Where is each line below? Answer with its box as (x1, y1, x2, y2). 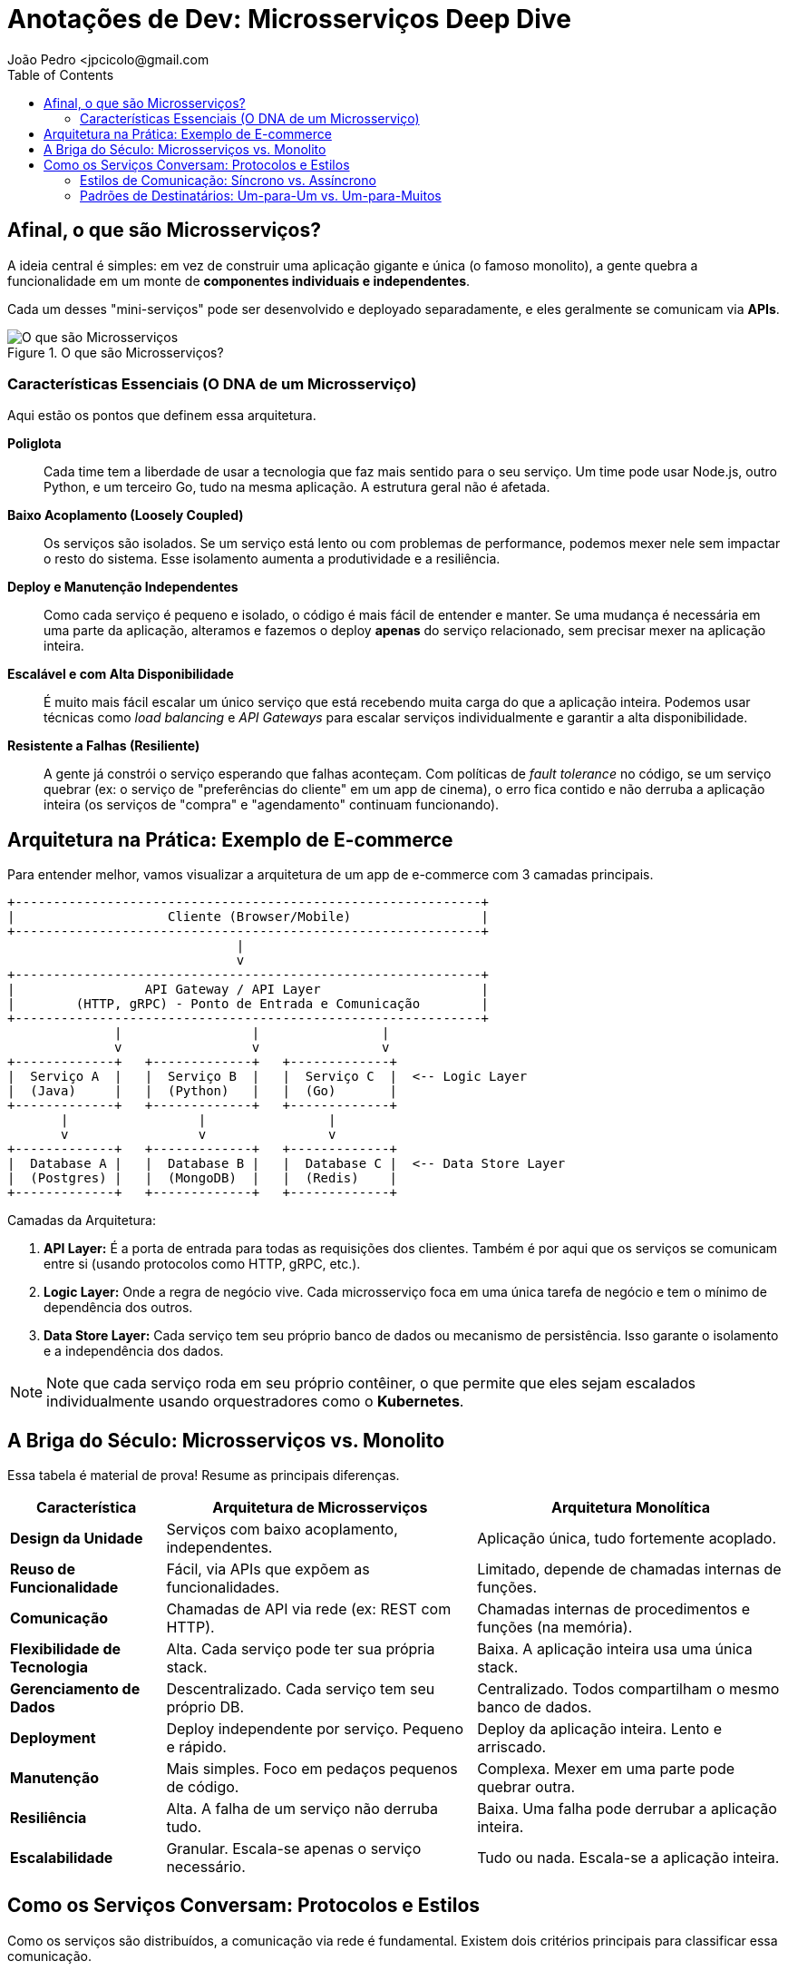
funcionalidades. (166, 1578, 279, 1597)
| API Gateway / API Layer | (7, 982, 490, 997)
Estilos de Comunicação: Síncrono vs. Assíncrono (80, 172, 376, 188)
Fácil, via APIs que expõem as (166, 1560, 370, 1579)
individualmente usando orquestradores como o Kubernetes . (46, 1392, 464, 1411)
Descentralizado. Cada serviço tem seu (166, 1680, 435, 1699)
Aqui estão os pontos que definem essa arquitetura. (7, 407, 316, 424)
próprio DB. (166, 1698, 245, 1717)
